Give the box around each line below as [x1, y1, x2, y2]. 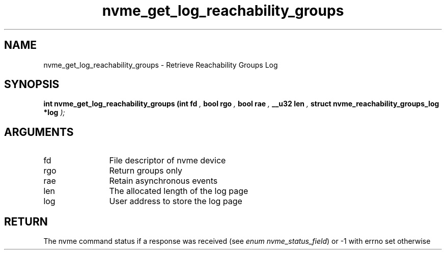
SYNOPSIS [4, 78, 60, 91]
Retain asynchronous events [109, 176, 218, 186]
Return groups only [109, 165, 183, 176]
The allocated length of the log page [109, 186, 248, 196]
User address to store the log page [109, 196, 242, 207]
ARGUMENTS [4, 125, 74, 138]
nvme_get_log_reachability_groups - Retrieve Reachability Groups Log [43, 60, 278, 69]
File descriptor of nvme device [109, 155, 226, 166]
